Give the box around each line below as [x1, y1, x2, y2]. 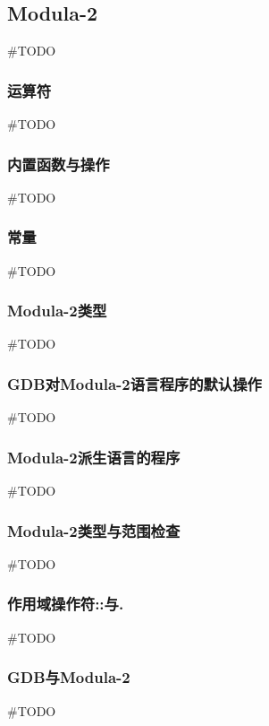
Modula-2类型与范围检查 [7, 519, 181, 541]
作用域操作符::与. [7, 592, 124, 615]
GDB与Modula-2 [7, 666, 130, 688]
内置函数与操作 [7, 152, 110, 175]
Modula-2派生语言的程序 [7, 445, 181, 468]
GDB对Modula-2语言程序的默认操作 [7, 372, 262, 394]
